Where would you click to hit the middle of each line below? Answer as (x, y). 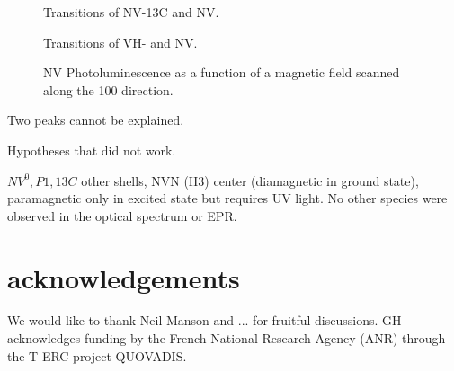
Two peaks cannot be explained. (96, 120)
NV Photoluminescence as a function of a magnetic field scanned (222, 72)
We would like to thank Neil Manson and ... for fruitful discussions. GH (205, 320)
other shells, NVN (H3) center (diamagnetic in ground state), (250, 180)
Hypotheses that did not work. (92, 150)
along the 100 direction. (108, 89)
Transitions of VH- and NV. (120, 42)
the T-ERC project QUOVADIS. (97, 355)
